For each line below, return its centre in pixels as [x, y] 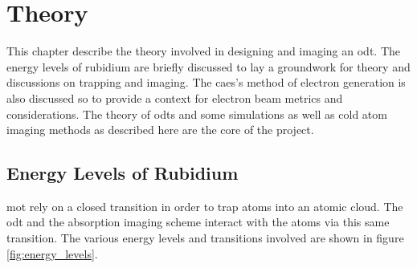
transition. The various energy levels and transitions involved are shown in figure [205, 238]
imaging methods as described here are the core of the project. [160, 130]
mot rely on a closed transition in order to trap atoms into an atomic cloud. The [205, 206]
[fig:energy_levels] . [52, 253]
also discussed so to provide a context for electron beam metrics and [175, 97]
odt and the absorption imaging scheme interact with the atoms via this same [198, 222]
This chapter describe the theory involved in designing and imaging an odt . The [203, 51]
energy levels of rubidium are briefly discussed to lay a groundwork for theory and [208, 66]
